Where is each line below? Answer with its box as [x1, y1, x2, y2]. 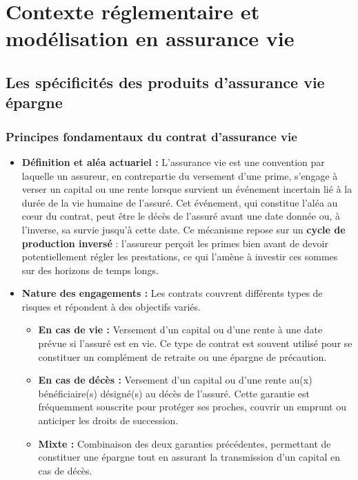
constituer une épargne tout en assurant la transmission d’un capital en [38, 450, 340, 464]
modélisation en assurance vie [6, 24, 295, 52]
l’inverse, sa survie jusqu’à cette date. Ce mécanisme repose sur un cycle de [21, 222, 346, 236]
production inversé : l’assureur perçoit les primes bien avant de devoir [21, 236, 328, 250]
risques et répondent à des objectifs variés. [21, 299, 201, 313]
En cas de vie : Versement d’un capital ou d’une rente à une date [38, 322, 323, 337]
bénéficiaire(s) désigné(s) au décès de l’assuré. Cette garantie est [38, 386, 310, 400]
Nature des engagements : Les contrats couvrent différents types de [21, 286, 323, 300]
